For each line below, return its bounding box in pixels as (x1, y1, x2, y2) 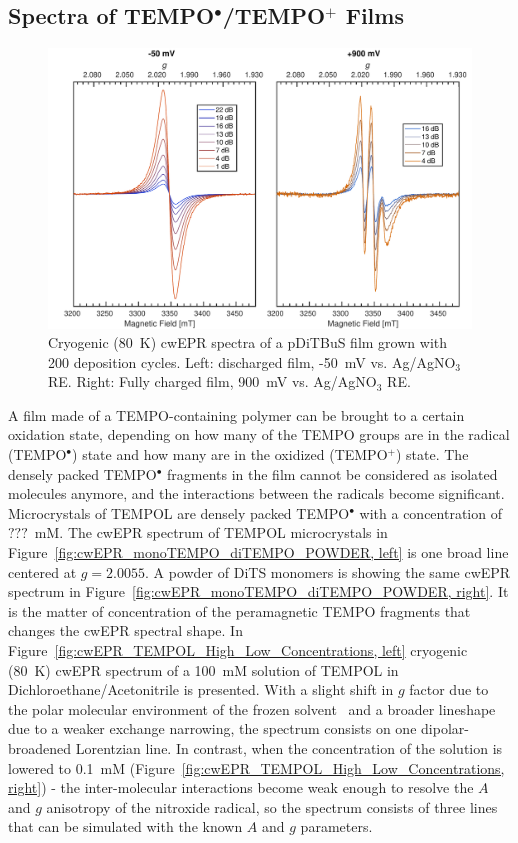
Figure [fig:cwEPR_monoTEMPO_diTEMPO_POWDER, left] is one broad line (8, 542, 509, 563)
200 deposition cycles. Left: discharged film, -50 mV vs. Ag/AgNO (48, 351, 456, 372)
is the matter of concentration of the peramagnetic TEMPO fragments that (8, 600, 471, 621)
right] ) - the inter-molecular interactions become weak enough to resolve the (8, 777, 474, 798)
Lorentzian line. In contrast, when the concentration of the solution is (75, 737, 503, 758)
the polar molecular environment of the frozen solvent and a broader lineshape (8, 698, 496, 719)
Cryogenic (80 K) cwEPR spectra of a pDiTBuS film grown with (48, 332, 447, 353)
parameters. (300, 816, 373, 837)
